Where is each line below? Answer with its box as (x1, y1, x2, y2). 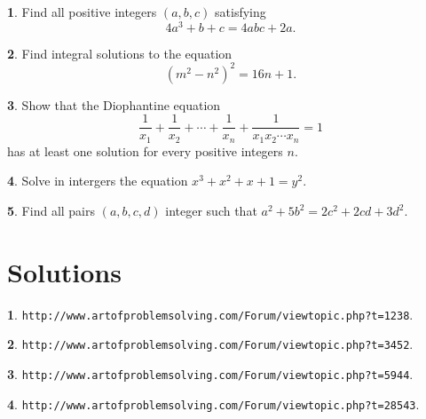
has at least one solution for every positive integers (7, 141, 283, 160)
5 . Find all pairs (7, 202, 96, 220)
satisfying (215, 3, 266, 20)
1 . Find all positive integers (7, 3, 157, 20)
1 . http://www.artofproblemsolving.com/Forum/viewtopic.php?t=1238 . (7, 304, 414, 323)
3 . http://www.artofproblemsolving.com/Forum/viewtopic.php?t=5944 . (7, 365, 414, 383)
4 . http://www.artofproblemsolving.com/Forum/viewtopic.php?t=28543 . (7, 394, 420, 413)
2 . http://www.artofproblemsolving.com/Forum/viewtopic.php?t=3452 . (7, 335, 414, 353)
